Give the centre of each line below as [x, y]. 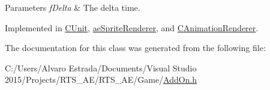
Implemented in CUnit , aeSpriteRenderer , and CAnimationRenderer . [132, 27]
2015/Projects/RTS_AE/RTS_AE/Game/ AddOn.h [101, 79]
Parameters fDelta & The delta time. [73, 7]
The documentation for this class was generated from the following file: [135, 48]
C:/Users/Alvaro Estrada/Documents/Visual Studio [101, 67]
